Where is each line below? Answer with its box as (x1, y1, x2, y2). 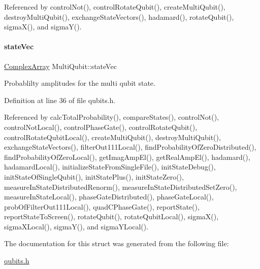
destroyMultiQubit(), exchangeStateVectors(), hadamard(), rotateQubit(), (4, 11, 234, 22)
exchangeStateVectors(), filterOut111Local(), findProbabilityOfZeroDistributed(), (4, 142, 256, 152)
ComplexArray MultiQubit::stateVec (4, 60, 117, 71)
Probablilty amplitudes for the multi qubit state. (4, 78, 155, 88)
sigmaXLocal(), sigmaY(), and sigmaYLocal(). (4, 221, 149, 231)
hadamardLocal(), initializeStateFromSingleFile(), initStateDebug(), (4, 161, 216, 172)
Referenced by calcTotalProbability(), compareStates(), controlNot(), (4, 112, 219, 122)
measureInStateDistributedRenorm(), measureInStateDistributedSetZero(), (4, 181, 237, 192)
